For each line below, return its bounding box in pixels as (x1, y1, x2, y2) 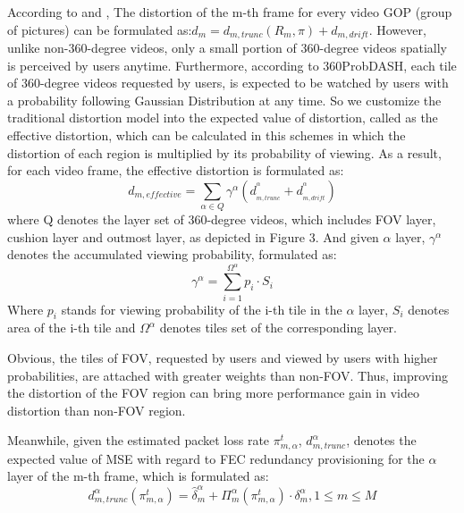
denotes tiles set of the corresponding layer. (159, 318, 397, 337)
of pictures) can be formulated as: (7, 20, 192, 38)
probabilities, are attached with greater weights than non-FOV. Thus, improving (7, 366, 448, 384)
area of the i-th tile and (7, 318, 136, 337)
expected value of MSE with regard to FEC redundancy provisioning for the (7, 449, 425, 467)
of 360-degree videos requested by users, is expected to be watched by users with (7, 73, 449, 92)
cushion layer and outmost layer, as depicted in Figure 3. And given (7, 227, 379, 246)
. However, (368, 20, 426, 38)
